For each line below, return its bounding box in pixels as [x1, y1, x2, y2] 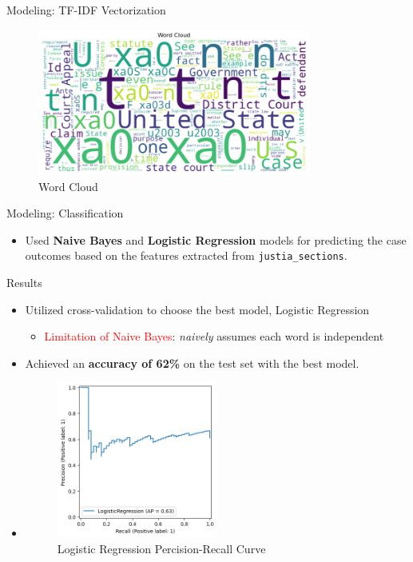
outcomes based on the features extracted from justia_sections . [25, 247, 347, 264]
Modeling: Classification [6, 205, 124, 221]
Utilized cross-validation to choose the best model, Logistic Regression [25, 301, 370, 317]
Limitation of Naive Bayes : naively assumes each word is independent [44, 328, 384, 345]
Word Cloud [38, 177, 98, 194]
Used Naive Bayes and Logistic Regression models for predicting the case [25, 231, 407, 248]
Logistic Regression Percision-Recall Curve [57, 540, 266, 556]
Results [6, 274, 42, 291]
